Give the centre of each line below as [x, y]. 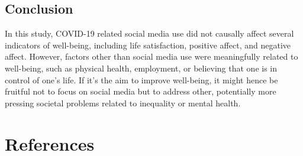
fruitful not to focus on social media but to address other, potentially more [141, 91]
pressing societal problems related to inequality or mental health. [123, 103]
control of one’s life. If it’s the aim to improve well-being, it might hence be [141, 79]
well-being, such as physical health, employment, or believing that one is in [141, 68]
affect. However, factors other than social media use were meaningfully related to [151, 56]
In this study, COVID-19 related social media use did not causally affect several [149, 33]
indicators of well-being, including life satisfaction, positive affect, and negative [148, 45]
